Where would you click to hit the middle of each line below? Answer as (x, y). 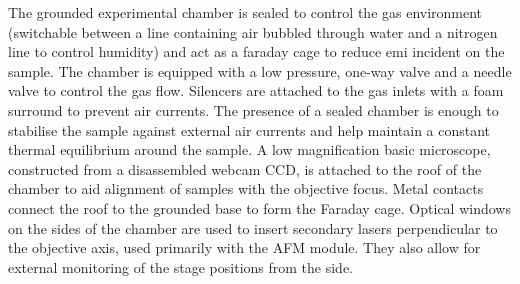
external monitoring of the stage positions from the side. (180, 266)
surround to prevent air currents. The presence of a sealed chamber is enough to (253, 109)
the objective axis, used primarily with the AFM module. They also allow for (244, 247)
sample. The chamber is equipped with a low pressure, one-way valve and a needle (260, 70)
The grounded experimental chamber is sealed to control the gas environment (245, 12)
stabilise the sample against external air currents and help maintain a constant (249, 129)
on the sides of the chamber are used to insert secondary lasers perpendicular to (253, 227)
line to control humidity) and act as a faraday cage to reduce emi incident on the (256, 51)
